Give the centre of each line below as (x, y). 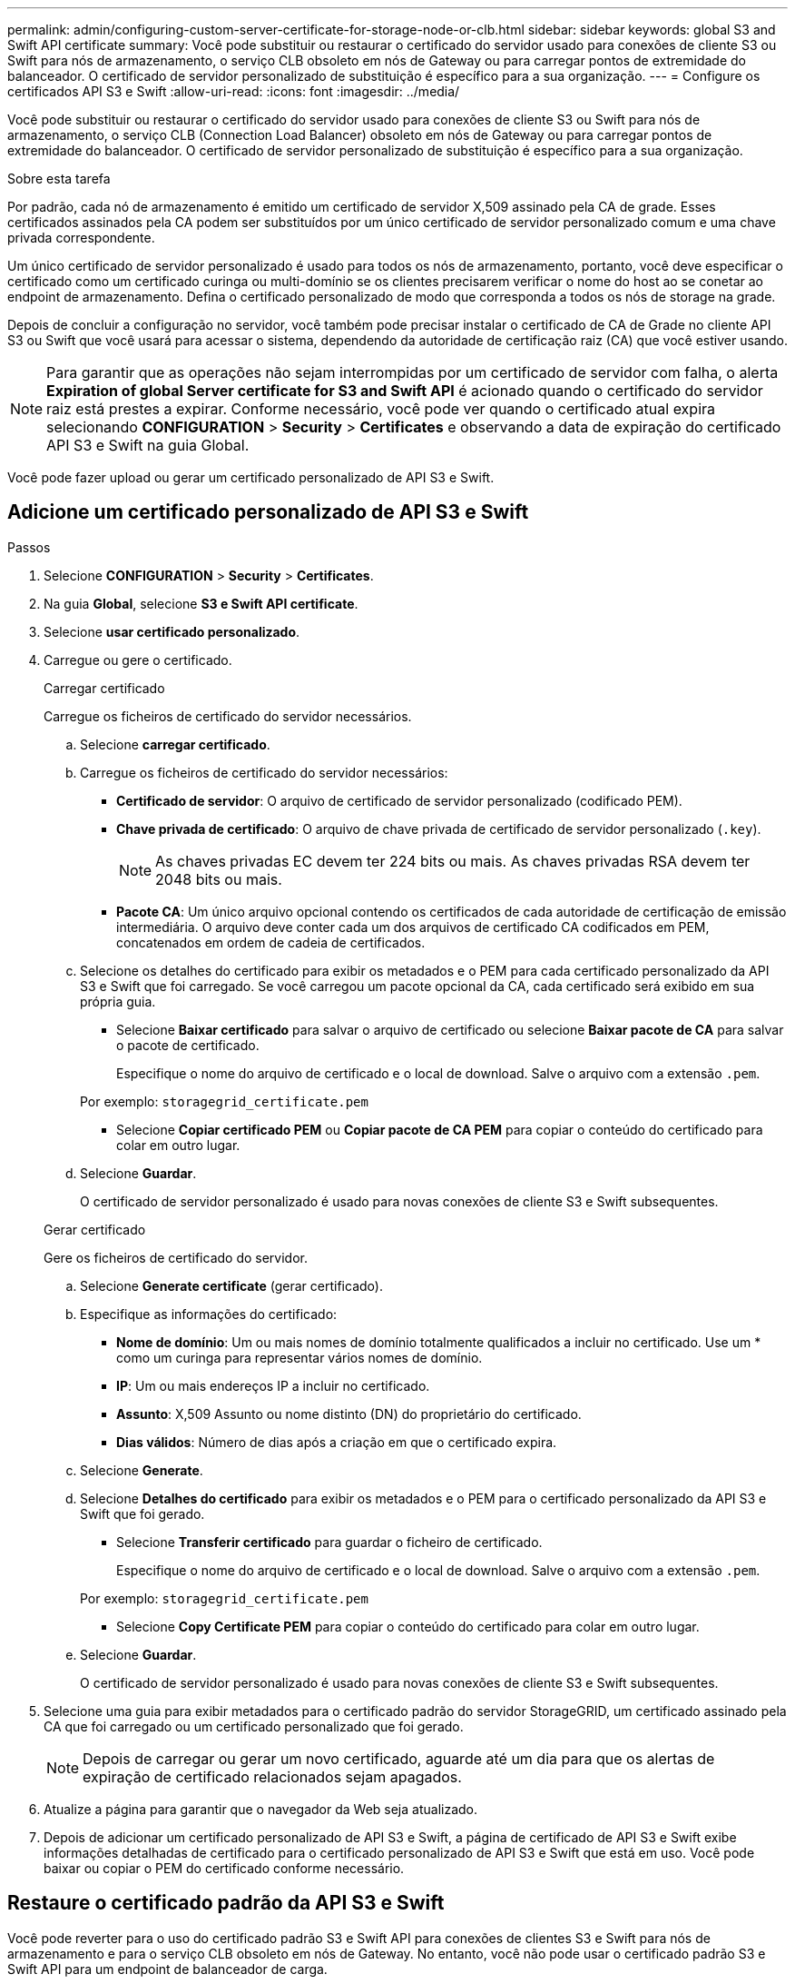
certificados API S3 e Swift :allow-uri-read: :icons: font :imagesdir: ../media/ (234, 91)
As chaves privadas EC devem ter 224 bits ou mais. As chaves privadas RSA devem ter (453, 861)
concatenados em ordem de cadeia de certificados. (271, 942)
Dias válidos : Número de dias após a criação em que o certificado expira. (337, 1442)
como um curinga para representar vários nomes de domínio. (299, 1357)
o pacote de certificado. (188, 1045)
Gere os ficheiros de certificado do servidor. (176, 1257)
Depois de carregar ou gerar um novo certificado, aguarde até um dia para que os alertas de (399, 1758)
